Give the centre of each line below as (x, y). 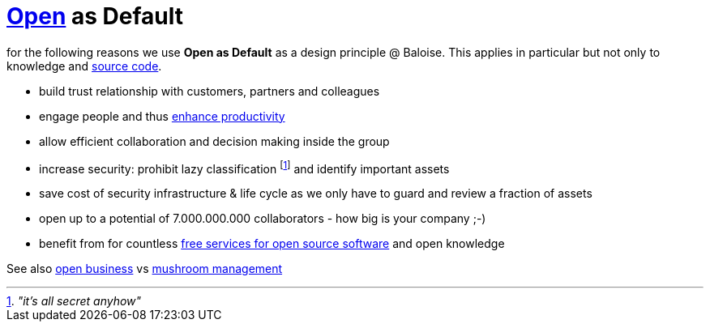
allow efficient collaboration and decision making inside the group (214, 141)
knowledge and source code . (84, 66)
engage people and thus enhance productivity (162, 116)
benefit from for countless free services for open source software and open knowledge (272, 244)
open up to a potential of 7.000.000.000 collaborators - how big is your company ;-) (263, 219)
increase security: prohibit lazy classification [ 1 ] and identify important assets (244, 167)
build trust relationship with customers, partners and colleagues (210, 91)
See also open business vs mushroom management (145, 269)
